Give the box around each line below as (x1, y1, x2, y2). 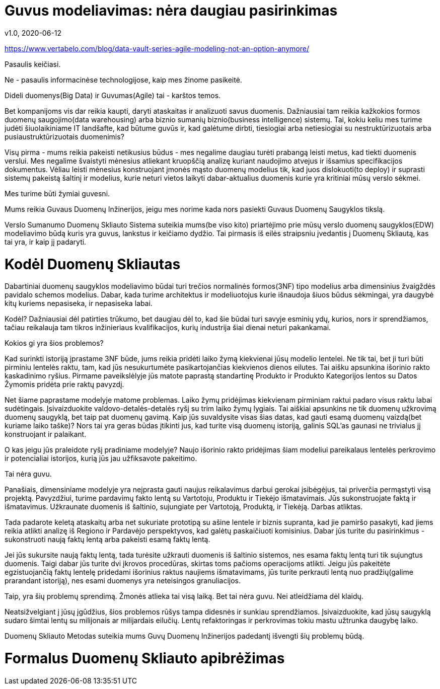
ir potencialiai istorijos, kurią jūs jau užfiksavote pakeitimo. (5, 454, 197, 463)
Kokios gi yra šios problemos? (5, 339, 104, 348)
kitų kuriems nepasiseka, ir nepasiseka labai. (5, 299, 153, 308)
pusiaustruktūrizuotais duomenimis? (5, 132, 124, 141)
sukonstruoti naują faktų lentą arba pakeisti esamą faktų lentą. (5, 535, 210, 544)
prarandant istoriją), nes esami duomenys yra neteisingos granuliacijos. (5, 576, 241, 585)
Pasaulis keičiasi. (5, 59, 61, 68)
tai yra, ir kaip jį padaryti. (5, 237, 87, 246)
